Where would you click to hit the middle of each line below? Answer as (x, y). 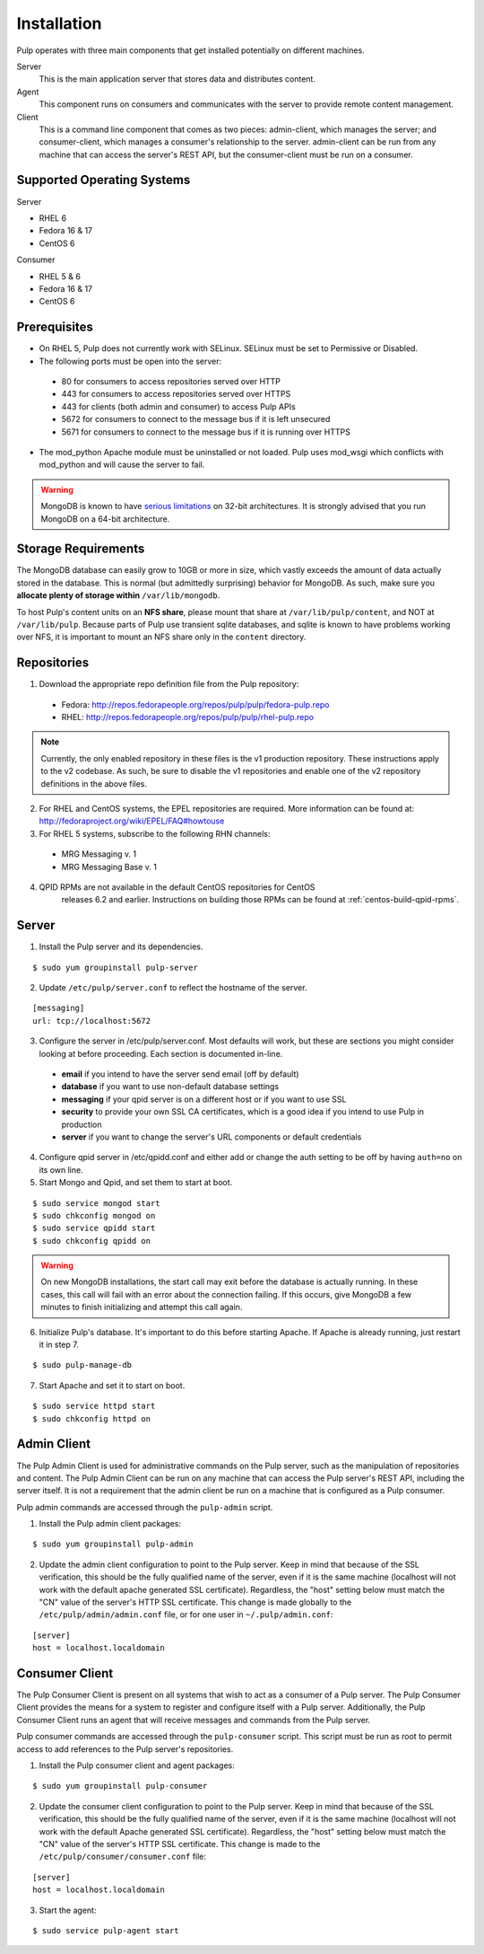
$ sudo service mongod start (96, 1203)
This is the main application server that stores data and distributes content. (177, 79)
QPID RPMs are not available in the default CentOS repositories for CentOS (177, 887)
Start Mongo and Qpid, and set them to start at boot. (136, 1183)
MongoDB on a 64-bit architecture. (105, 519)
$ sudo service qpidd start (94, 1228)
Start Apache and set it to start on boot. (112, 1385)
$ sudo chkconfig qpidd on (92, 1241)
